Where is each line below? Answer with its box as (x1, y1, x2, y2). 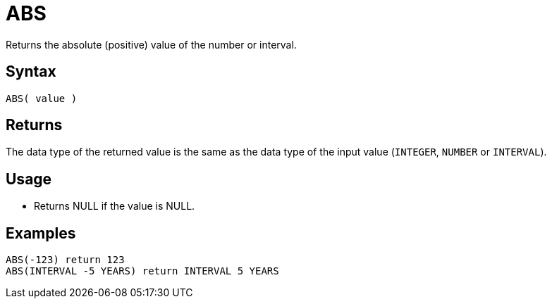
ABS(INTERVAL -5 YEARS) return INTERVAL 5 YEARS (6, 265, 279, 277)
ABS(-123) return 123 (6, 254, 125, 266)
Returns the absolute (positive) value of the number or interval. (6, 38, 297, 51)
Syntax (6, 63, 56, 81)
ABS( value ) (6, 92, 78, 104)
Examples (6, 224, 76, 242)
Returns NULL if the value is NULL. (34, 200, 195, 213)
